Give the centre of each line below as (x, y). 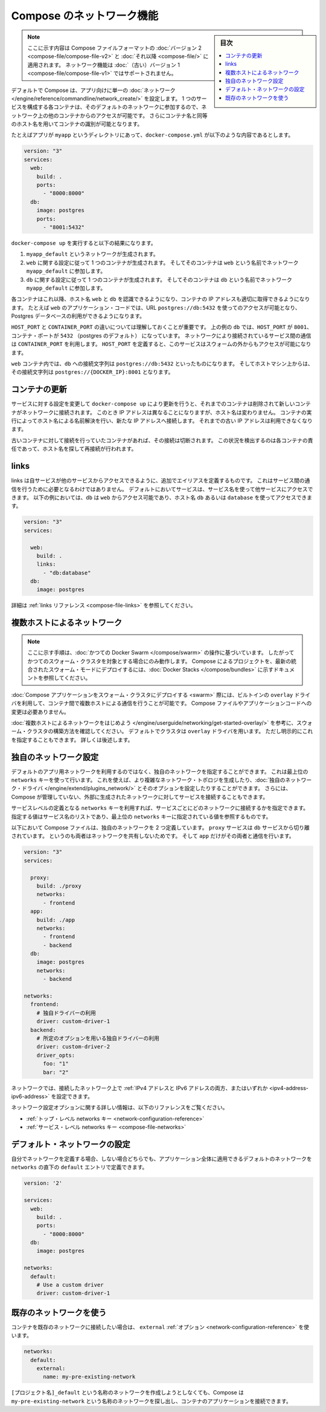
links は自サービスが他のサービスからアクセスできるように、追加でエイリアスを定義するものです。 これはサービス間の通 (161, 480)
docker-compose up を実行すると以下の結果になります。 (84, 243)
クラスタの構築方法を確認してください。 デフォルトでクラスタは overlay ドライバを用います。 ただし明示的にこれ (170, 731)
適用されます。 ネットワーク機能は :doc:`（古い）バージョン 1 (104, 65)
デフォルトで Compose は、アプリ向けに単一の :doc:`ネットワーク (93, 90)
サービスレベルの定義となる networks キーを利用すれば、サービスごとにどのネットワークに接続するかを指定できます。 (160, 808)
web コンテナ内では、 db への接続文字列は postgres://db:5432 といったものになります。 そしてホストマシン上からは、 (162, 364)
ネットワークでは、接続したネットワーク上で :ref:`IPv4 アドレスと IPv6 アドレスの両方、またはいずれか (139, 1088)
